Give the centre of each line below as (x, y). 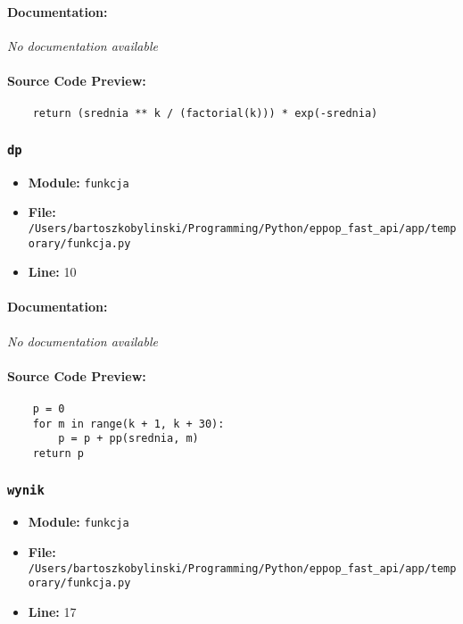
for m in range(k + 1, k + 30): (128, 424)
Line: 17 (52, 611)
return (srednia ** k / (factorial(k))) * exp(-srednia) (205, 114)
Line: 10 (52, 272)
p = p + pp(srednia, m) (128, 439)
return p (58, 453)
